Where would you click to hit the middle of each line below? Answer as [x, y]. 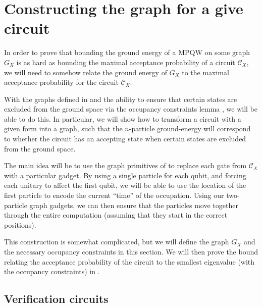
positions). [20, 224]
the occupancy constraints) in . [52, 271]
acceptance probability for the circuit [61, 82]
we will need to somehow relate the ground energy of [86, 72]
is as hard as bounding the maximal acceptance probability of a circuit [126, 62]
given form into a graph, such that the [63, 129]
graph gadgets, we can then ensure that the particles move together [134, 205]
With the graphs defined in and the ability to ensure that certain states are [121, 99]
